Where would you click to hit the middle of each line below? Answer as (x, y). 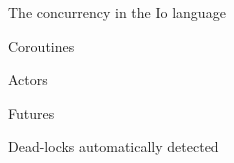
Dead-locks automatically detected (113, 146)
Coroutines (41, 45)
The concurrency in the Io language (117, 12)
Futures (31, 112)
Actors (28, 79)
